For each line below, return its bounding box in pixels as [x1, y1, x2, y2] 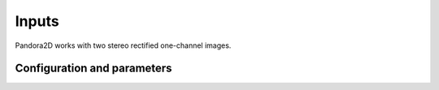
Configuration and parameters [15, 62, 172, 75]
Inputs [15, 12, 60, 30]
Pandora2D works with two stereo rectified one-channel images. [15, 41, 232, 50]
